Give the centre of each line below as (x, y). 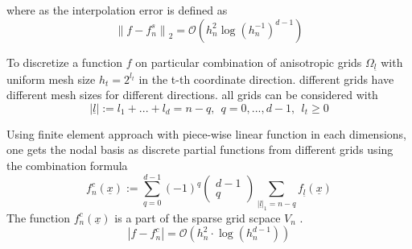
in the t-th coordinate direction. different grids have (266, 79)
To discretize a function (65, 62)
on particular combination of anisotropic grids (249, 62)
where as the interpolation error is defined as (117, 10)
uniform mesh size (51, 79)
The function (38, 217)
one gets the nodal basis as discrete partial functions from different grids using (200, 149)
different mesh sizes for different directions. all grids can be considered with (192, 95)
